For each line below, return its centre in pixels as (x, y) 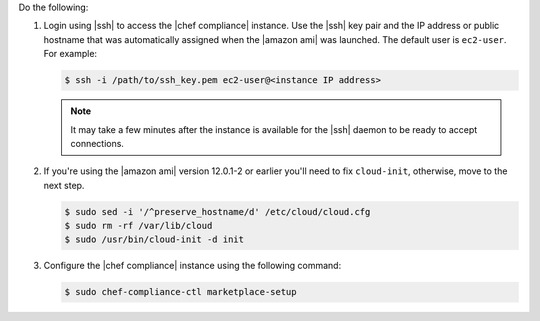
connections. (97, 143)
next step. (64, 185)
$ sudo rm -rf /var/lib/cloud (138, 226)
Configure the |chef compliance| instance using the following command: (192, 266)
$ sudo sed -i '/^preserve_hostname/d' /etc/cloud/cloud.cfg (217, 211)
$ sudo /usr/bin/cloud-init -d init (154, 239)
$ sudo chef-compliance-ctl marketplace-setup (180, 292)
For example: (70, 54)
